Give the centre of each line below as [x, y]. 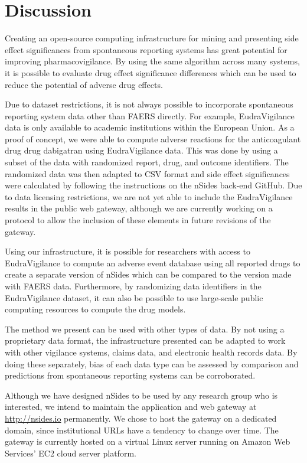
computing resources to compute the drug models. [95, 309]
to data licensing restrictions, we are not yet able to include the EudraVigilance [149, 196]
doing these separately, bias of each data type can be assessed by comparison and [152, 363]
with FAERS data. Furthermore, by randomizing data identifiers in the [133, 286]
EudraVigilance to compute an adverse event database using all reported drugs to [153, 263]
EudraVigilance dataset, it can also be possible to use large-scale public [134, 297]
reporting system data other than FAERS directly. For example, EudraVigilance [150, 115]
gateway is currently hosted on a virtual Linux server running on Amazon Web [148, 441]
